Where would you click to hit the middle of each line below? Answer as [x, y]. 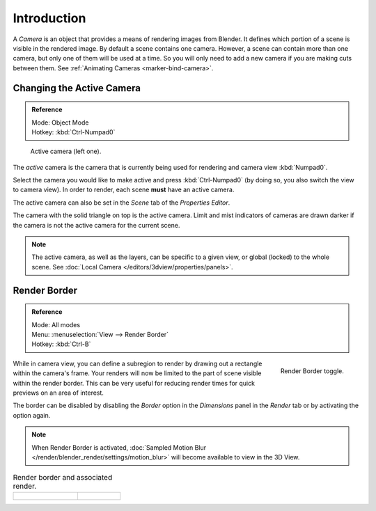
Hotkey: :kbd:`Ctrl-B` [61, 344]
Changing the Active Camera [77, 88]
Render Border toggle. [312, 371]
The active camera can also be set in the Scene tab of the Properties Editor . [122, 203]
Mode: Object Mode [60, 123]
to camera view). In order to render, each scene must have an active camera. [124, 190]
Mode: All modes [56, 324]
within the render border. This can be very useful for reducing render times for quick [134, 383]
